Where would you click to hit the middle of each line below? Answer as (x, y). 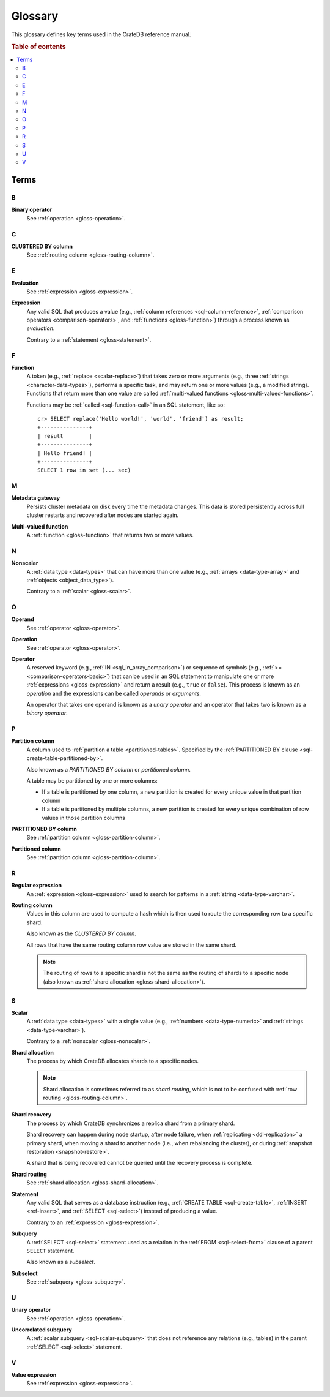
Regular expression (37, 886)
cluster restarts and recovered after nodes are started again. (103, 515)
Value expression (34, 1374)
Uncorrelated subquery (42, 1330)
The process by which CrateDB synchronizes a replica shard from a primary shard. (131, 1123)
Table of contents (39, 47)
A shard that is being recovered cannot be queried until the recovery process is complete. (140, 1163)
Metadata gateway (36, 498)
